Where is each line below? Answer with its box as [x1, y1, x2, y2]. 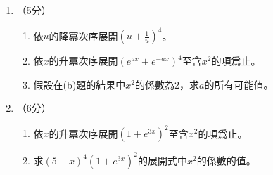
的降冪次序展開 [49, 28, 118, 43]
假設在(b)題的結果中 [33, 77, 126, 91]
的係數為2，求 [134, 77, 199, 91]
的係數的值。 [196, 153, 256, 167]
